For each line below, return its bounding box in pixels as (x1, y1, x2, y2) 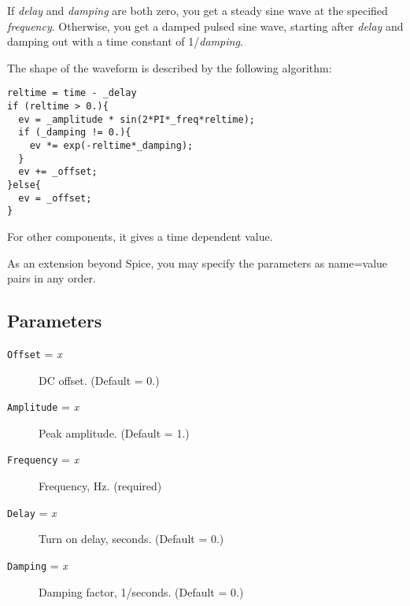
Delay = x (7, 504, 57, 520)
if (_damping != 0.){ (18, 127, 131, 139)
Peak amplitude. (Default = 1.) (39, 424, 190, 441)
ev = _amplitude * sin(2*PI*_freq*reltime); (18, 113, 255, 125)
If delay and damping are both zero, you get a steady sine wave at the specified (7, 2, 388, 18)
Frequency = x (7, 451, 79, 467)
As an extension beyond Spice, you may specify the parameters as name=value (7, 254, 388, 271)
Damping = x (7, 556, 68, 573)
